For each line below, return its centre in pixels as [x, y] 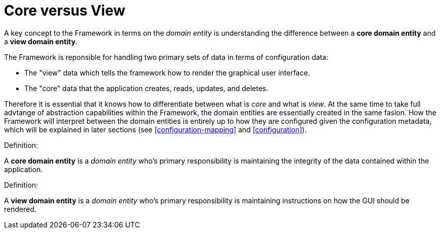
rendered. [20, 209]
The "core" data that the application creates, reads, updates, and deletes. [146, 88]
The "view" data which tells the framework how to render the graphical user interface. [167, 72]
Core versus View [65, 11]
